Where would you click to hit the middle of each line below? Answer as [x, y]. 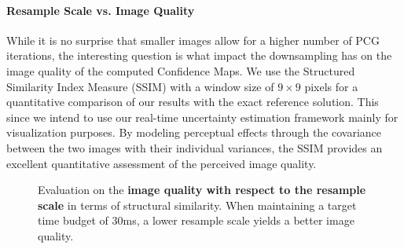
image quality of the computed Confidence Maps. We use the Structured [181, 70]
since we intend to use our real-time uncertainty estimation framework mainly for [202, 117]
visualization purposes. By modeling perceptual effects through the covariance [194, 132]
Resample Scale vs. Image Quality [101, 10]
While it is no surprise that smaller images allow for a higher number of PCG [193, 40]
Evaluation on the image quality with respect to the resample [202, 190]
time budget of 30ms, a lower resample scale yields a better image [196, 220]
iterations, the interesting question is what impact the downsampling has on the [199, 55]
